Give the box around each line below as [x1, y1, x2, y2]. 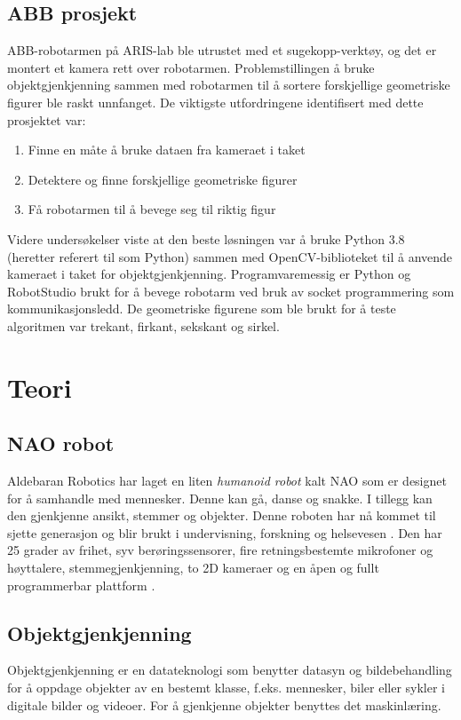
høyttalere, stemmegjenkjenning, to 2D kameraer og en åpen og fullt [7, 558, 379, 577]
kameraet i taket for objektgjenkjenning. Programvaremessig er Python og [7, 265, 411, 283]
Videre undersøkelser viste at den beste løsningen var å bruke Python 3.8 [7, 229, 405, 248]
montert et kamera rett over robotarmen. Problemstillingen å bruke [7, 58, 375, 76]
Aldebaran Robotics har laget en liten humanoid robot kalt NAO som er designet [7, 471, 447, 490]
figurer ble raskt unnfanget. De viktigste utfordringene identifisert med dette [7, 92, 424, 111]
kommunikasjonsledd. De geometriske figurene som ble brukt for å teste [7, 299, 396, 318]
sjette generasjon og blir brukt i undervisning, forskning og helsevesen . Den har [7, 523, 442, 542]
